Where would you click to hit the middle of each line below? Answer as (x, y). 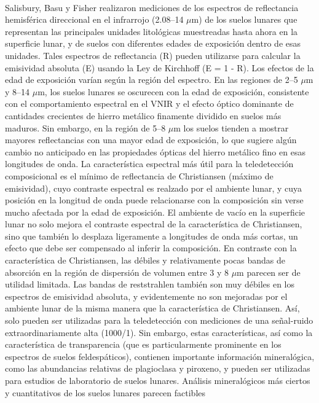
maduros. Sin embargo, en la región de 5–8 (85, 127)
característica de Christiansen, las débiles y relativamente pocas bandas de (145, 260)
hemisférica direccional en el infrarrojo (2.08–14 (94, 19)
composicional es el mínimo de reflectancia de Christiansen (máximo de (139, 175)
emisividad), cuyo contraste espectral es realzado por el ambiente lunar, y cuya (154, 188)
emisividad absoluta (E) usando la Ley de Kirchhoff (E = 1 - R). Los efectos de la (159, 67)
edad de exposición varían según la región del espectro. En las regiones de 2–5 (152, 80)
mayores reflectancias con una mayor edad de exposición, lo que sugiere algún (151, 140)
